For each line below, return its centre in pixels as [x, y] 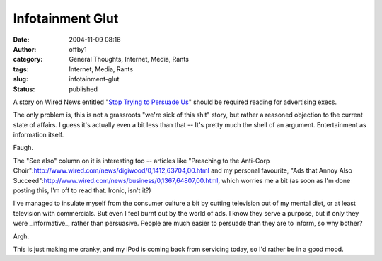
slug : [21, 79]
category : [28, 59]
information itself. [39, 135]
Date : [21, 40]
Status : [24, 89]
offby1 [78, 49]
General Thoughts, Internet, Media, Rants [129, 59]
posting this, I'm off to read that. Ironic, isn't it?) [82, 190]
